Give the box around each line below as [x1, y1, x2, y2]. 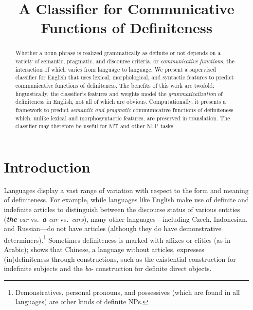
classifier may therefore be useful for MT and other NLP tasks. [15, 122, 175, 130]
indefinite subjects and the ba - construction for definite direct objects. [4, 263, 212, 273]
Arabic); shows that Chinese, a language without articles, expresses [4, 244, 204, 254]
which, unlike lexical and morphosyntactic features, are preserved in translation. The [15, 114, 230, 122]
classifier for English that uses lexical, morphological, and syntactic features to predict [15, 73, 234, 81]
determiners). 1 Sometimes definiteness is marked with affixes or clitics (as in [4, 233, 231, 245]
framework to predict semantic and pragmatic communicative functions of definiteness [15, 105, 234, 114]
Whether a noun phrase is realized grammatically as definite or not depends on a [15, 49, 221, 57]
